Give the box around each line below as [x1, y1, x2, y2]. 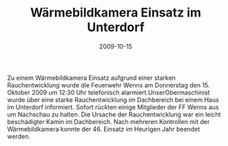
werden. [7, 132, 31, 140]
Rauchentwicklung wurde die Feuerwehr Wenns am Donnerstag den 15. [7, 81, 210, 89]
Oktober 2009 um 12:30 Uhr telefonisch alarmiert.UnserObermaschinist [7, 88, 210, 96]
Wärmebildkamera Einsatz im [30, 5, 202, 21]
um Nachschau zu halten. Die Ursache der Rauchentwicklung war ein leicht [7, 110, 221, 118]
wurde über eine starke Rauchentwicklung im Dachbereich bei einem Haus [7, 95, 219, 104]
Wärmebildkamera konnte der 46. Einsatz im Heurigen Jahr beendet [7, 125, 200, 133]
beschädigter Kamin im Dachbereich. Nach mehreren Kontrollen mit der [7, 117, 210, 125]
